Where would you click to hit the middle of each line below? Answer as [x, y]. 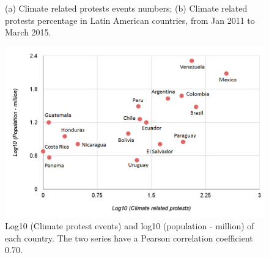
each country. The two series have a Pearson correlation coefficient [129, 238]
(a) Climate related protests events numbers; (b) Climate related [126, 8]
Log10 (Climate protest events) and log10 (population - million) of [130, 226]
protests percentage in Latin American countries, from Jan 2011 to [130, 20]
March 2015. [28, 32]
